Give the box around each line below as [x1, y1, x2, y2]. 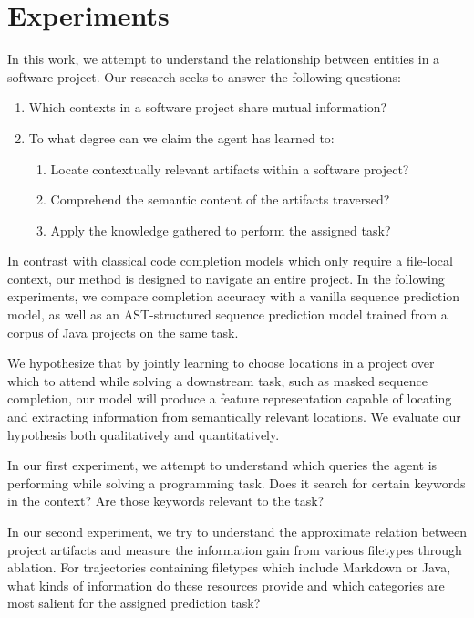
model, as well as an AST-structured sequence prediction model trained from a [7, 305, 448, 324]
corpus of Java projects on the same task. [7, 322, 239, 341]
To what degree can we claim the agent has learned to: [28, 128, 335, 147]
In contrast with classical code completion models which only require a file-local [7, 251, 453, 270]
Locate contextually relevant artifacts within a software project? [50, 159, 409, 178]
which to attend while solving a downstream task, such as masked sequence [7, 371, 428, 390]
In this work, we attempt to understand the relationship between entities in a [7, 49, 440, 68]
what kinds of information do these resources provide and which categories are [7, 575, 445, 594]
